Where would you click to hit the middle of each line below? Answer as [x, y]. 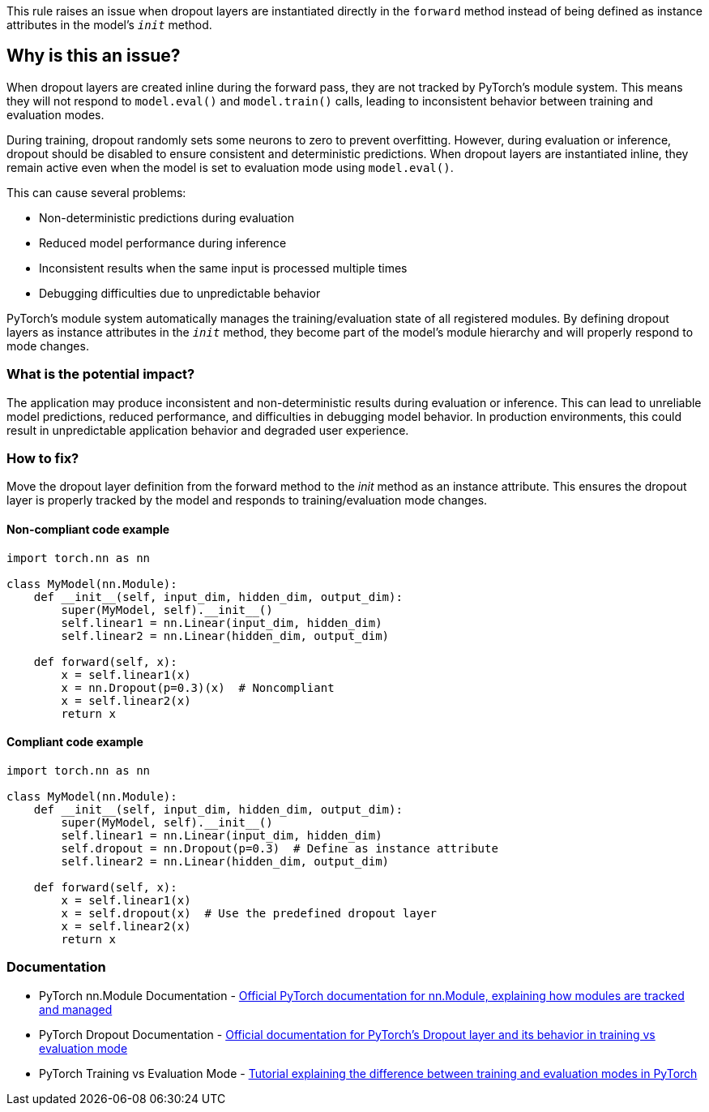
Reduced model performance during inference [163, 243]
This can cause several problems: [96, 192]
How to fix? [43, 458]
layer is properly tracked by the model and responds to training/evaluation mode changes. [247, 500]
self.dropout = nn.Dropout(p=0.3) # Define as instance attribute [280, 848]
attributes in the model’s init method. [109, 25]
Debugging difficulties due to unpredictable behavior [180, 293]
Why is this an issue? [94, 56]
